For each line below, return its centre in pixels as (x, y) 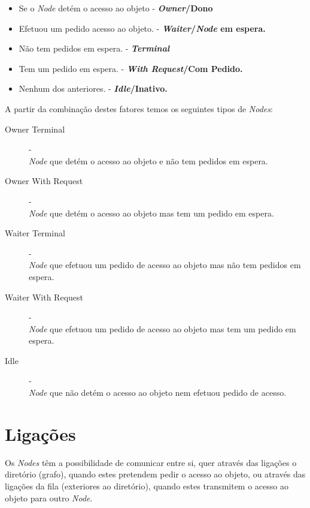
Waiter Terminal (35, 233)
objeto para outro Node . (49, 498)
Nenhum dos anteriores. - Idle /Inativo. (93, 88)
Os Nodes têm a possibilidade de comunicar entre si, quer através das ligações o (151, 462)
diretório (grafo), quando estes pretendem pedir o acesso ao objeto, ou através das (155, 474)
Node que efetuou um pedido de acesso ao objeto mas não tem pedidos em (165, 265)
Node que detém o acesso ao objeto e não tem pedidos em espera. (148, 160)
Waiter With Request (44, 297)
